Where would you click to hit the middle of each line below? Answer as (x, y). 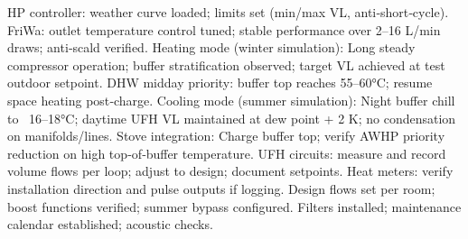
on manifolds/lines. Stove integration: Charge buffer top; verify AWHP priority (226, 136)
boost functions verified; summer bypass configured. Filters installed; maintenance (234, 206)
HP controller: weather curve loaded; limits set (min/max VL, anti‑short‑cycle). (228, 12)
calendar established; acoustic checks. (110, 224)
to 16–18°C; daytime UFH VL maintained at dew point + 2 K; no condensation (232, 118)
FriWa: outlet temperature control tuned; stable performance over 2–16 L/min (224, 29)
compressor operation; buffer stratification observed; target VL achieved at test (226, 64)
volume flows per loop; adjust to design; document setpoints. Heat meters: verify (230, 171)
